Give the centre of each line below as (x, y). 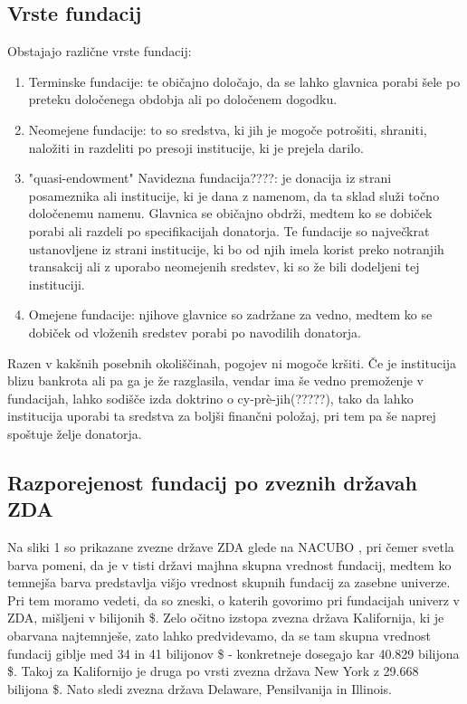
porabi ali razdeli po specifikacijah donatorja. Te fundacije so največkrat (229, 230)
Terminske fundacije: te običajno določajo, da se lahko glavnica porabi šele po (244, 81)
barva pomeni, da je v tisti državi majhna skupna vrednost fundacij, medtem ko (229, 564)
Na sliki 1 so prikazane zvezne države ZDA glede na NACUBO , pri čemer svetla (231, 547)
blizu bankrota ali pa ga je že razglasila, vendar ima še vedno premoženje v (215, 381)
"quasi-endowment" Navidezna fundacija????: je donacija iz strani (210, 178)
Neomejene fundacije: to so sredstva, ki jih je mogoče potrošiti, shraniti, (228, 129)
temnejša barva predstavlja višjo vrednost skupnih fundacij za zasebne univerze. (229, 582)
